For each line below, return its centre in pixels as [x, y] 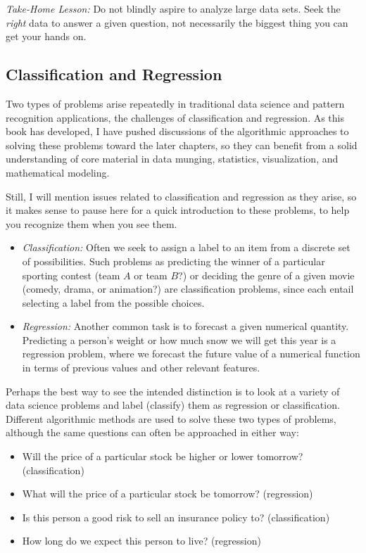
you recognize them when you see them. [91, 223]
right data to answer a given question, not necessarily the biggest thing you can [177, 22]
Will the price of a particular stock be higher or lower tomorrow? [163, 456]
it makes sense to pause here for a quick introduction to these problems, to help [178, 210]
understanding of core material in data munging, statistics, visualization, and [172, 159]
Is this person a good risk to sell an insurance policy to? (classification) [176, 517]
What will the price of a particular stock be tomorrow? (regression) [168, 494]
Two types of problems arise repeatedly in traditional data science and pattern [175, 103]
